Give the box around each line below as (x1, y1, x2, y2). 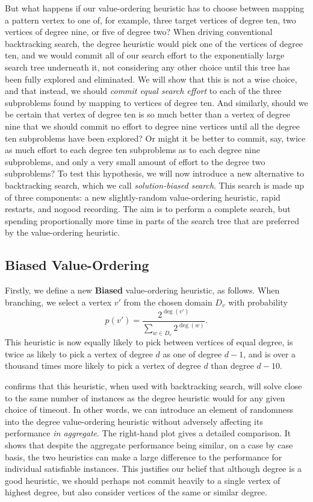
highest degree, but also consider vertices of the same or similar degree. (5, 486, 267, 498)
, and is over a (243, 347, 296, 360)
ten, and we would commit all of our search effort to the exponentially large (5, 49, 285, 61)
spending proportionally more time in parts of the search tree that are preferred (5, 214, 300, 227)
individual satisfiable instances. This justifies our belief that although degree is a (5, 462, 302, 475)
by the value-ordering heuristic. (5, 226, 120, 239)
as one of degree (163, 347, 222, 360)
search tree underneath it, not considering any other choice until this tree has (5, 60, 290, 73)
